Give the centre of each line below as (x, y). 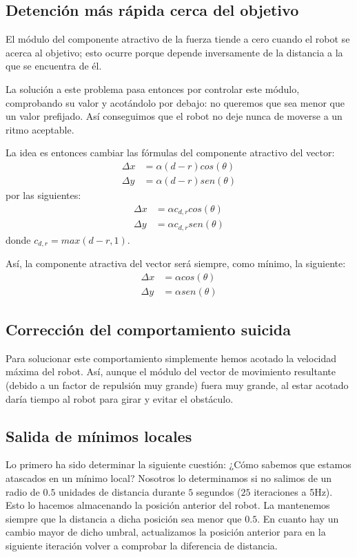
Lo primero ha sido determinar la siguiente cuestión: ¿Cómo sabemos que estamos (178, 464)
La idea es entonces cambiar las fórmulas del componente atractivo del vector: (170, 153)
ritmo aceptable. (40, 129)
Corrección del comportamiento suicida (148, 329)
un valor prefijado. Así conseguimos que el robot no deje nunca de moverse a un (174, 116)
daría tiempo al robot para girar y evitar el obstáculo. (120, 398)
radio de (23, 491)
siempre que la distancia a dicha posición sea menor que (124, 518)
